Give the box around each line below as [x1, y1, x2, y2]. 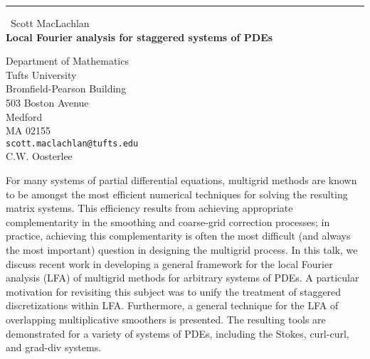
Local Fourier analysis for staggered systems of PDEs [6, 29, 273, 44]
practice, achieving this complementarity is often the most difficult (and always [6, 228, 351, 243]
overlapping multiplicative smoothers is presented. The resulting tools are [6, 311, 326, 326]
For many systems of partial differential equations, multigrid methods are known [6, 173, 357, 187]
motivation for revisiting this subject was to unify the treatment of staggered [6, 284, 342, 299]
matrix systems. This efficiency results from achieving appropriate [6, 200, 293, 215]
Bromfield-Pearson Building [6, 81, 127, 96]
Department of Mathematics [6, 53, 129, 68]
